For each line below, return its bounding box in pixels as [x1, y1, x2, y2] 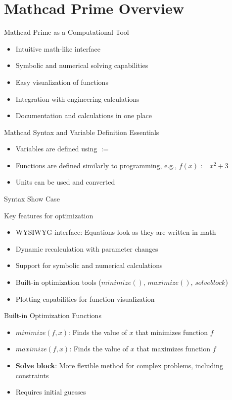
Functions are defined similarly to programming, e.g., [15, 160, 177, 170]
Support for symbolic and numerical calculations [15, 260, 163, 270]
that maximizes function [137, 343, 211, 354]
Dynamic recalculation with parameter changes [15, 243, 158, 254]
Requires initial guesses [15, 387, 86, 397]
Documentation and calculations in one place [15, 110, 152, 121]
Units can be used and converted [15, 177, 115, 187]
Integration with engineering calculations [15, 93, 139, 104]
